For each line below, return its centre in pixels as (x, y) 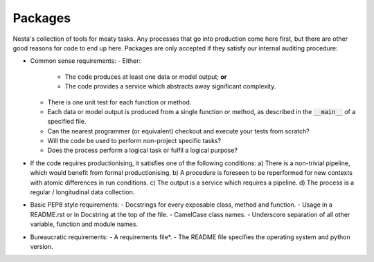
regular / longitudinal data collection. (82, 192)
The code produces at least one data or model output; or (146, 77)
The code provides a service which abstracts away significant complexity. (170, 86)
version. (42, 246)
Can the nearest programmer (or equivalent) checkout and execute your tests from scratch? (178, 131)
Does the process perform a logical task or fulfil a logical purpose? (143, 150)
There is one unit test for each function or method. (119, 102)
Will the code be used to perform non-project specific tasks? (134, 141)
